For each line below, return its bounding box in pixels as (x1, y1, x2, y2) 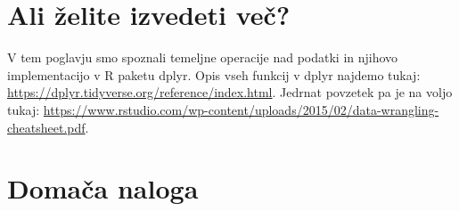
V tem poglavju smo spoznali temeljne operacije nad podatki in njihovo (7, 48, 398, 67)
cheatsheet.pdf (7, 118, 86, 136)
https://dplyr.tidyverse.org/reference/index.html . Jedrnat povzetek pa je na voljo (7, 83, 453, 101)
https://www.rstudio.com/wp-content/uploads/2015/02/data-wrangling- (43, 100, 439, 118)
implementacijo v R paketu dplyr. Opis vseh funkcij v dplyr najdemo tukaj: (7, 65, 421, 84)
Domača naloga (7, 170, 199, 207)
